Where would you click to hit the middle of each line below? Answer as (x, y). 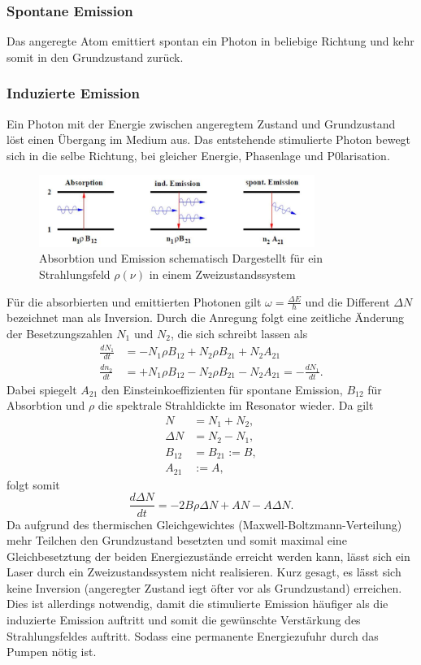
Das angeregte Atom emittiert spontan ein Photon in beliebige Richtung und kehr (210, 41)
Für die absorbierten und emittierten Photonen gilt (134, 301)
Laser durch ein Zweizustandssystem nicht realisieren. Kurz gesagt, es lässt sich (204, 572)
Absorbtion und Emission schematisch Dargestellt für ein (181, 258)
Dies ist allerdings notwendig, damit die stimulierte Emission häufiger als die (197, 604)
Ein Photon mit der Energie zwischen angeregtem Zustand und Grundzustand (201, 123)
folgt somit (33, 484)
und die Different (347, 301)
